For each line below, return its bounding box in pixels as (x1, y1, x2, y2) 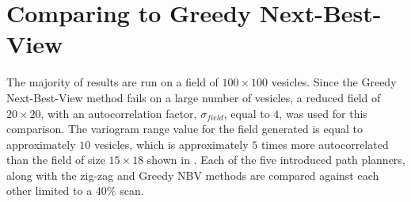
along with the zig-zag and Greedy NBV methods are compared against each (6, 166, 379, 183)
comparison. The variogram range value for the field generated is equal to (6, 120, 363, 137)
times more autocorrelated (261, 135, 389, 152)
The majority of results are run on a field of (6, 74, 219, 90)
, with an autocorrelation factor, (40, 105, 197, 121)
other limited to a (6, 182, 93, 199)
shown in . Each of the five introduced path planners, (147, 151, 405, 168)
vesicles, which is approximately (93, 135, 249, 152)
